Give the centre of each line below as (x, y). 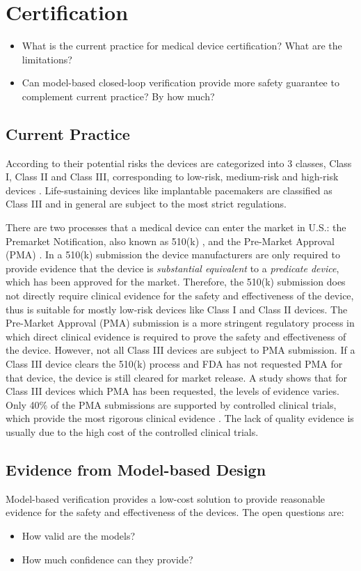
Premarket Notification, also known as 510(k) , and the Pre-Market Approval (170, 241)
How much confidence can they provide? (107, 559)
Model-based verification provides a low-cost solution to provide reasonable (166, 498)
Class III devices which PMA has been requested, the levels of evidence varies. (173, 391)
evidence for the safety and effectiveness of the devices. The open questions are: (175, 512)
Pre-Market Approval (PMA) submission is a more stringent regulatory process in (180, 323)
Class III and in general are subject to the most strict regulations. (146, 204)
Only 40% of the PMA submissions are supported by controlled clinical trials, (171, 404)
